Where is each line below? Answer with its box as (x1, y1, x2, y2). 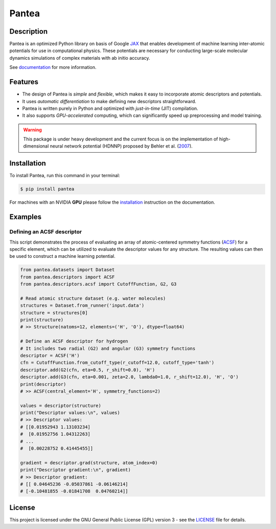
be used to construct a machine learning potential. (9, 253, 116, 259)
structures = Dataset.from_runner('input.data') (20, 303, 145, 308)
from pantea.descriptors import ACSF (20, 274, 115, 280)
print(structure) (20, 317, 64, 323)
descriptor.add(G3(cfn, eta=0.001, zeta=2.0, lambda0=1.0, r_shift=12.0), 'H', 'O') (20, 374, 239, 380)
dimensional (23, 143, 49, 149)
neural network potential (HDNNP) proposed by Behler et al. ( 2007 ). (50, 143, 193, 149)
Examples (9, 212, 42, 222)
